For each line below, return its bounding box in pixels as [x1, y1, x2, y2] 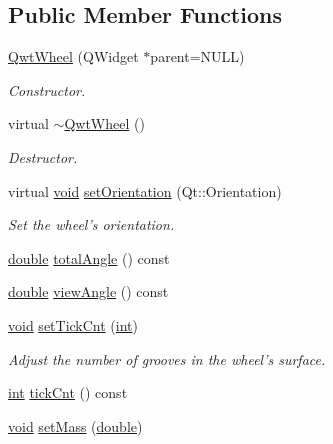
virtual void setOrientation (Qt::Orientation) [8, 180, 282, 201]
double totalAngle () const [8, 247, 170, 268]
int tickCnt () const [8, 382, 128, 403]
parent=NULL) [150, 46, 245, 67]
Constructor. [8, 79, 86, 100]
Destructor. [8, 146, 78, 167]
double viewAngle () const [8, 281, 169, 302]
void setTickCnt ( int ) [8, 314, 138, 335]
